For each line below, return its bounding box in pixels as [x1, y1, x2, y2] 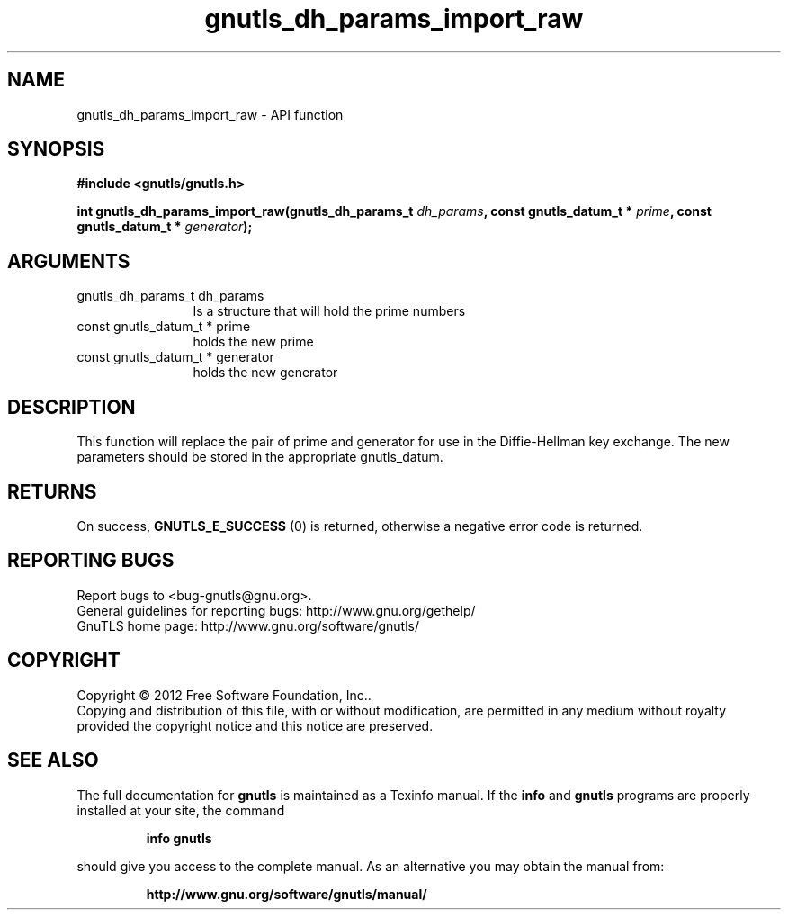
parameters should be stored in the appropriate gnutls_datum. [76, 449, 443, 465]
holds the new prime [193, 334, 314, 350]
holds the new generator [193, 364, 338, 381]
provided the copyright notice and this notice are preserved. [76, 717, 434, 733]
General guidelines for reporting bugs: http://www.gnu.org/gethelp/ [76, 602, 476, 618]
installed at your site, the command [76, 802, 285, 818]
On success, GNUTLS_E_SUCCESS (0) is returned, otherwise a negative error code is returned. [76, 517, 643, 534]
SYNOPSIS [7, 138, 105, 161]
